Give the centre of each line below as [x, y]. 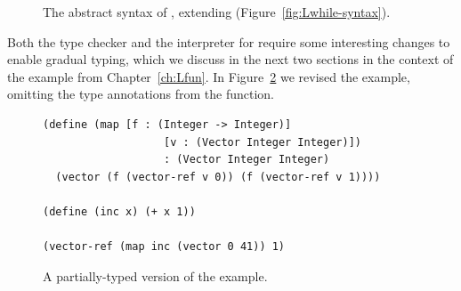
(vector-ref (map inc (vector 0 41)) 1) [164, 247]
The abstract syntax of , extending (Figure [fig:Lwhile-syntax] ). [217, 12]
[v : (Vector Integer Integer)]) [263, 142]
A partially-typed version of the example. [155, 275]
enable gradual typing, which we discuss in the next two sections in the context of [230, 59]
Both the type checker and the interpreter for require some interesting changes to [229, 41]
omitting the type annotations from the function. [141, 94]
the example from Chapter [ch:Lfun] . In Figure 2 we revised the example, [209, 76]
